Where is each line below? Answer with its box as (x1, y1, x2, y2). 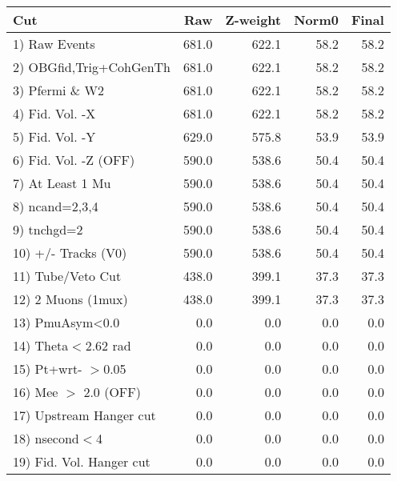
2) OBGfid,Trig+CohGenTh (13, 58, 170, 76)
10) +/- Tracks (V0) (13, 243, 127, 262)
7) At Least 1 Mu (13, 174, 111, 192)
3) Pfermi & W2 (13, 81, 105, 99)
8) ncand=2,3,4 (13, 197, 98, 215)
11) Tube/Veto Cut (13, 267, 122, 285)
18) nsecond (13, 429, 79, 447)
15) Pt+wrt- (13, 359, 82, 378)
